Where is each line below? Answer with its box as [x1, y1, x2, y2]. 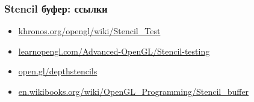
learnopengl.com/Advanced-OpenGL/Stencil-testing [18, 44, 210, 57]
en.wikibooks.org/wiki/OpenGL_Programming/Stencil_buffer [18, 85, 249, 97]
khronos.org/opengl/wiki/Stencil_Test [18, 25, 161, 37]
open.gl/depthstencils [18, 65, 98, 77]
